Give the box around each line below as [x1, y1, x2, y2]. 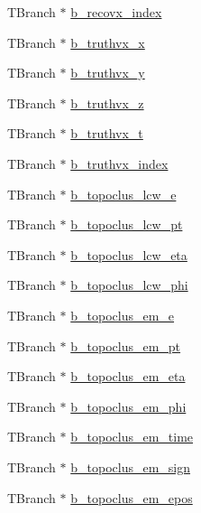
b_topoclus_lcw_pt [70, 215, 183, 234]
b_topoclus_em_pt [70, 336, 181, 355]
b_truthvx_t [70, 124, 143, 143]
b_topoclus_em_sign [70, 457, 191, 476]
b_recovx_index [70, 3, 162, 21]
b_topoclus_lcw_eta [70, 245, 187, 264]
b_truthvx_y [70, 63, 145, 82]
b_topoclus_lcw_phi [70, 275, 188, 294]
